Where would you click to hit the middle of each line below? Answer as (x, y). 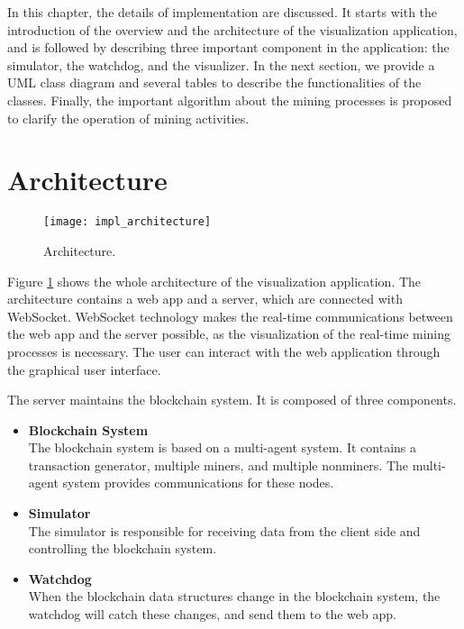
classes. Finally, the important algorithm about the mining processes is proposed (230, 100)
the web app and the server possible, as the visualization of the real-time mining (229, 334)
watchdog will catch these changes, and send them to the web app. (212, 614)
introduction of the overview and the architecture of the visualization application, (232, 29)
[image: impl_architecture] (127, 222)
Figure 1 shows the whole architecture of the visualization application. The (214, 281)
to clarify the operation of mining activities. (128, 118)
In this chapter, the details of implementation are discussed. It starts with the (223, 12)
